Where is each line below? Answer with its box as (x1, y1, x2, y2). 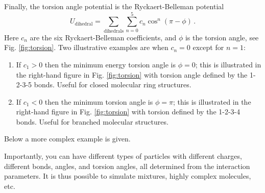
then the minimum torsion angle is (44, 96, 153, 107)
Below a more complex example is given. (4, 133, 131, 144)
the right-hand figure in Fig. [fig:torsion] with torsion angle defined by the (16, 69, 248, 80)
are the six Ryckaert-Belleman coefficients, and (30, 32, 177, 42)
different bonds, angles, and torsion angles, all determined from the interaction (4, 160, 250, 171)
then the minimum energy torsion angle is (44, 59, 176, 69)
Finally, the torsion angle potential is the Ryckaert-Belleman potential (4, 1, 224, 11)
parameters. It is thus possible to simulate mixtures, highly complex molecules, (4, 171, 251, 181)
